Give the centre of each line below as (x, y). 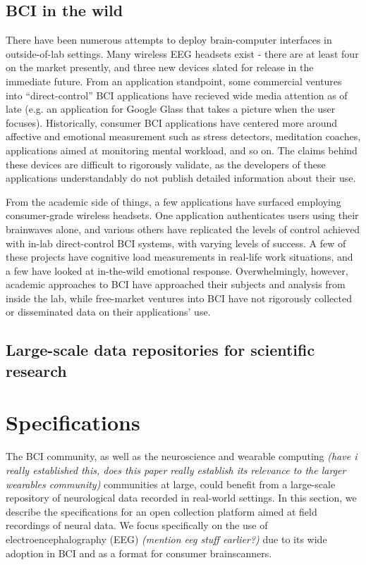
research (36, 370)
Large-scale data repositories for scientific (160, 350)
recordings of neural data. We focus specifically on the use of (137, 525)
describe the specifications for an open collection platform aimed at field (161, 511)
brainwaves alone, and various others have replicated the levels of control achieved (183, 229)
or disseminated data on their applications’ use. (108, 312)
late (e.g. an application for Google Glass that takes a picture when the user (171, 109)
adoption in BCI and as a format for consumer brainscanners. (139, 553)
